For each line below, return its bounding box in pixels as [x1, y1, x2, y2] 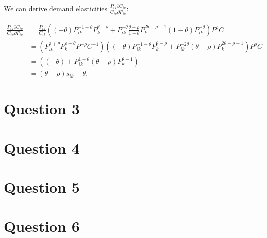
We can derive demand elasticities [4, 3, 108, 13]
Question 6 [4, 216, 80, 236]
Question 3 [4, 98, 80, 119]
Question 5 [4, 177, 80, 197]
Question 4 [4, 137, 80, 158]
